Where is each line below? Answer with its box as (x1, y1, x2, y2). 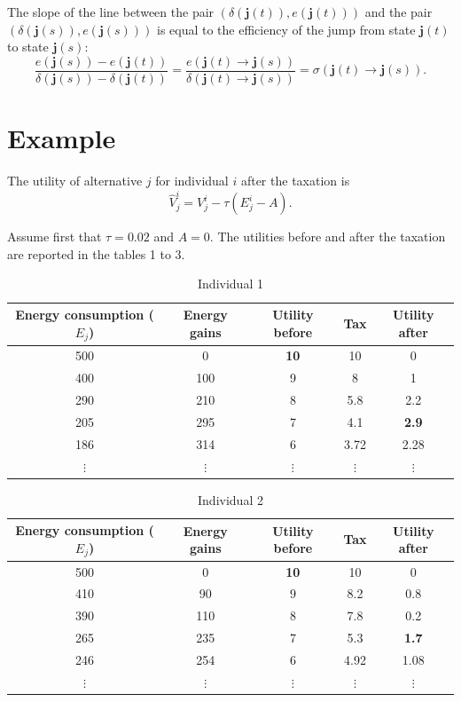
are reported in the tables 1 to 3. (7, 244, 185, 263)
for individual (155, 170, 229, 189)
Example (7, 120, 116, 156)
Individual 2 (198, 490, 263, 509)
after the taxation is (240, 170, 350, 189)
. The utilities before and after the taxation (209, 227, 446, 246)
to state (7, 37, 49, 56)
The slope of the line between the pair (7, 3, 215, 20)
